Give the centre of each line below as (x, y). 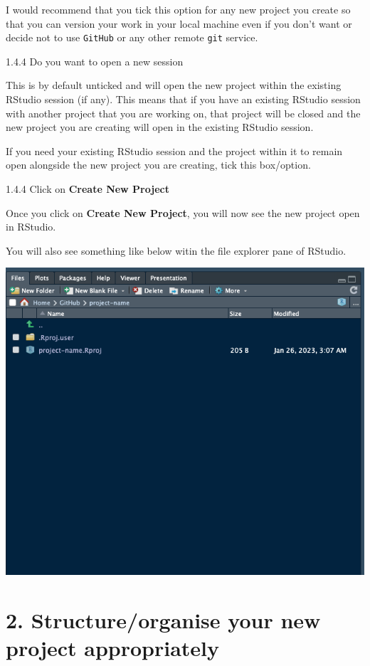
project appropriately (113, 647)
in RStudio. (31, 227)
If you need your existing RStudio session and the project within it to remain (174, 150)
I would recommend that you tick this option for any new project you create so (178, 9)
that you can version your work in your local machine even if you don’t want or (179, 23)
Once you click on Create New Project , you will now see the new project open (183, 212)
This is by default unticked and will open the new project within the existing (174, 85)
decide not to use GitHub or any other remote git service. (132, 37)
